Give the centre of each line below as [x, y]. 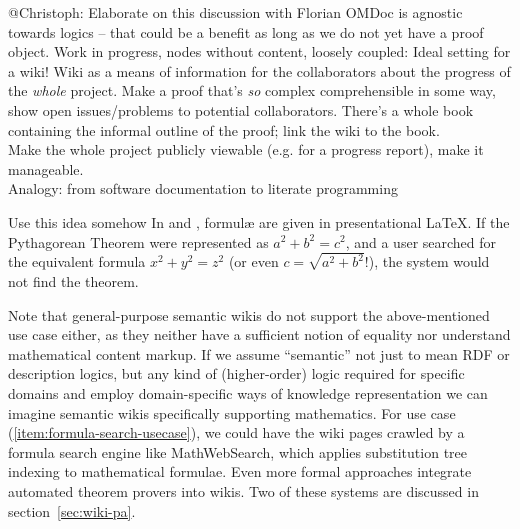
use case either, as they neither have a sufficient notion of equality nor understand [259, 334]
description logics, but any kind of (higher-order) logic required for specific [236, 373]
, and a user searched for [421, 241]
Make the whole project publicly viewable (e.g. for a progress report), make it [246, 149]
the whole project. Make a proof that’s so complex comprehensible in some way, [252, 90]
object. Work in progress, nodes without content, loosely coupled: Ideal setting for [259, 51]
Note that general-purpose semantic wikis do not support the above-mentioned [249, 314]
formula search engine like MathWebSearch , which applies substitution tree [237, 451]
